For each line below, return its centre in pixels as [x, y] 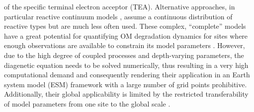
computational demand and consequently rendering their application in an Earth [127, 75]
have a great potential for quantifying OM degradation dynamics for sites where [126, 35]
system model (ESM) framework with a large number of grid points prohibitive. [126, 84]
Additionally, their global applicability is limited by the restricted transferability [126, 94]
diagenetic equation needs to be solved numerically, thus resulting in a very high [126, 65]
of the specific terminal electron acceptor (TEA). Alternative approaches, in [120, 6]
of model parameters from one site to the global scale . [87, 103]
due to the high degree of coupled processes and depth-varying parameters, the [124, 55]
